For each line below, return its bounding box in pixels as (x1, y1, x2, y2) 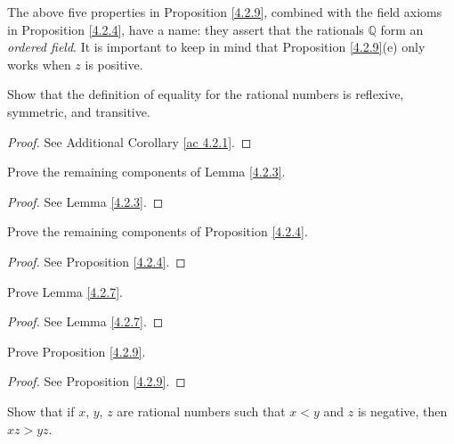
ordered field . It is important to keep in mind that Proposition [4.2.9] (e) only (7, 37, 426, 56)
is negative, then (357, 401, 448, 420)
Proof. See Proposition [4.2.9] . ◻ (7, 372, 186, 391)
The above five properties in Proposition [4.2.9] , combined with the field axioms (7, 3, 442, 21)
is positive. (85, 54, 143, 73)
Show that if (7, 401, 75, 420)
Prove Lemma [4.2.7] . (7, 282, 123, 300)
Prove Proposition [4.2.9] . (7, 341, 146, 360)
